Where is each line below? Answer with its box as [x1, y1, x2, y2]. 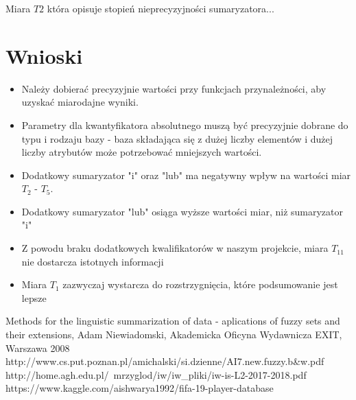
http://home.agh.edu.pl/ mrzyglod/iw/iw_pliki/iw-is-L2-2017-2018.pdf [5, 367, 307, 381]
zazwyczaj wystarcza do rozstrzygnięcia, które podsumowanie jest [62, 277, 338, 292]
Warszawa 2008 [5, 340, 70, 355]
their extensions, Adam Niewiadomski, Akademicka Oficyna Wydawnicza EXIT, [5, 327, 342, 342]
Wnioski [5, 41, 83, 69]
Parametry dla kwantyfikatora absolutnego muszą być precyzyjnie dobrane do [21, 117, 348, 132]
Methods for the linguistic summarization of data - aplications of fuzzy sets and [5, 314, 340, 328]
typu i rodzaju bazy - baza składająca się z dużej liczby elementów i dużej [21, 131, 333, 145]
